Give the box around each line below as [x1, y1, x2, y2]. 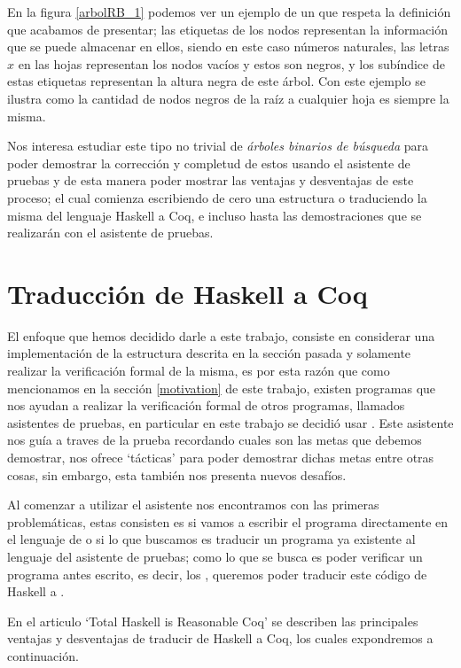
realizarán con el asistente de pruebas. [7, 223, 214, 242]
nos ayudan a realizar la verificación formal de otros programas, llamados [7, 396, 405, 415]
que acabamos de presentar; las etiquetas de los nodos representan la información [7, 19, 448, 38]
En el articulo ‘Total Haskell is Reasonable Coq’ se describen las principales [7, 611, 418, 630]
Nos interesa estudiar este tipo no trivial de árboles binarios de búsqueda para [7, 136, 429, 155]
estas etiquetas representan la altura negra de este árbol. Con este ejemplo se [7, 72, 426, 90]
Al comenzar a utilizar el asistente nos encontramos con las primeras [7, 495, 379, 514]
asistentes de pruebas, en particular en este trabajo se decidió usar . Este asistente [7, 413, 454, 431]
